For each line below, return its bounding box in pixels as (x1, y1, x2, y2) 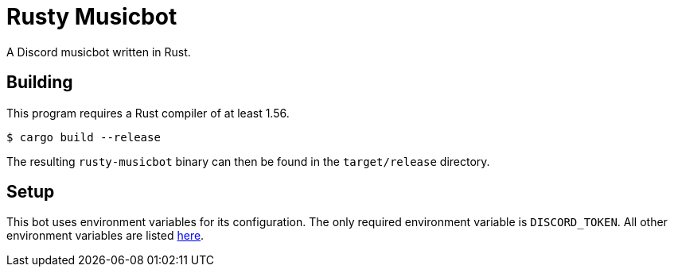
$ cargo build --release (6, 130, 161, 144)
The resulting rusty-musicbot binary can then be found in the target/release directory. (6, 154, 490, 168)
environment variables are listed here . (6, 229, 205, 243)
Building (6, 72, 73, 93)
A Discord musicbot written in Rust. (6, 44, 191, 59)
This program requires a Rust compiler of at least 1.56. (6, 106, 290, 120)
